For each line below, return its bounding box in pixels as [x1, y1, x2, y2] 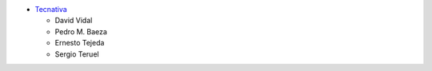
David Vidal [54, 16, 93, 26]
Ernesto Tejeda [54, 38, 105, 48]
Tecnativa [34, 5, 67, 14]
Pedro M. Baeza [54, 26, 108, 36]
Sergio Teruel [54, 49, 99, 59]
